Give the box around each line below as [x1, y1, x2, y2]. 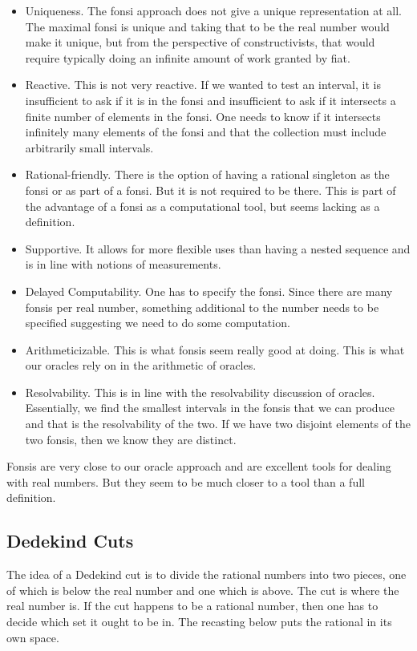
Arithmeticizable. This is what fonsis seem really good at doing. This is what [25, 341, 405, 358]
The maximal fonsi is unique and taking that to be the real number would [25, 18, 390, 34]
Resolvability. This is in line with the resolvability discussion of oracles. [25, 383, 375, 400]
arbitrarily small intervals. [25, 139, 154, 156]
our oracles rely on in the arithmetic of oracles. [25, 357, 257, 374]
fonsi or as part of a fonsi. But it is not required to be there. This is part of [25, 181, 396, 198]
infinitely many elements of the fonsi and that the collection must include [25, 123, 387, 140]
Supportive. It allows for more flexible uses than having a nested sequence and [25, 240, 411, 257]
